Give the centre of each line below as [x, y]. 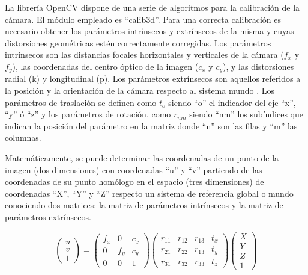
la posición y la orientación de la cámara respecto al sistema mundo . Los [140, 91]
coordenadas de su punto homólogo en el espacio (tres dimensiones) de [134, 181]
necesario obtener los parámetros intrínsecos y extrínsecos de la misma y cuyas [149, 31]
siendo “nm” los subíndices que [246, 114]
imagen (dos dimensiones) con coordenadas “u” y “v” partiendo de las [134, 169]
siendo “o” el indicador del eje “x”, [232, 102]
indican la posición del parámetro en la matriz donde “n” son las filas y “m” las [151, 125]
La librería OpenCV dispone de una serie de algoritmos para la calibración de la [152, 7]
